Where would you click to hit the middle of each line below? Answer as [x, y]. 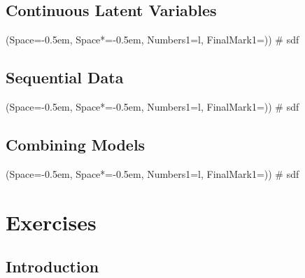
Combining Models [76, 144]
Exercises [51, 222]
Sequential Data [65, 77]
